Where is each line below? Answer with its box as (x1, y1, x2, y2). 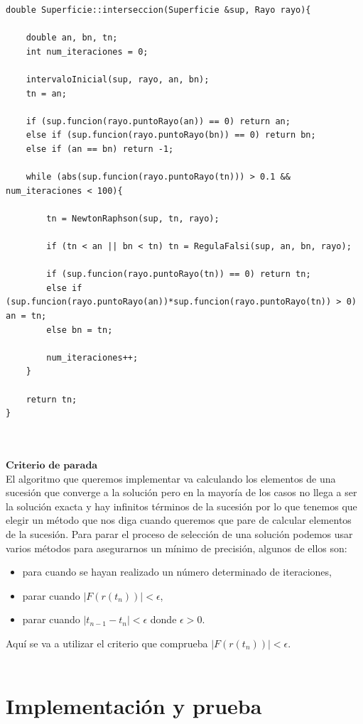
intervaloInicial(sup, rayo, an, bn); (26, 74, 210, 84)
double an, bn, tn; (26, 33, 118, 43)
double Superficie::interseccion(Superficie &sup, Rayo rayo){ (6, 5, 311, 15)
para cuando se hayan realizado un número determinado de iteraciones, (22, 564, 332, 579)
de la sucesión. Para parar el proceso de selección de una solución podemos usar (6, 526, 353, 541)
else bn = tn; (46, 324, 113, 335)
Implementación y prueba (6, 691, 262, 720)
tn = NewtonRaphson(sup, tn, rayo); (46, 213, 220, 224)
